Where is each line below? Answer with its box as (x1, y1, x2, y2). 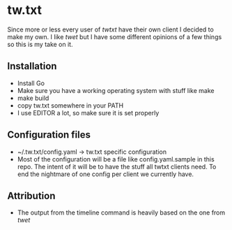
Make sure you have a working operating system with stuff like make (17, 86, 215, 94)
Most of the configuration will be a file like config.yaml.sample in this (17, 154, 215, 163)
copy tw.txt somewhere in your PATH (17, 101, 124, 110)
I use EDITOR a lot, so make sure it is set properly (17, 108, 160, 117)
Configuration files (7, 129, 91, 141)
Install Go (17, 79, 45, 87)
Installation (7, 60, 57, 72)
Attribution (7, 189, 56, 201)
